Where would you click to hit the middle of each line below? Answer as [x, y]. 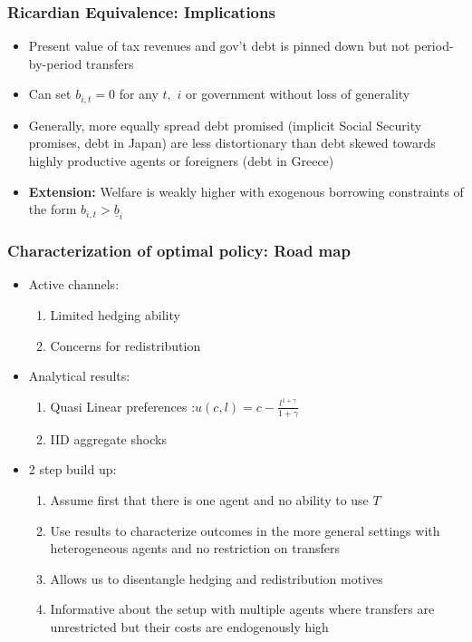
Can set [50, 94]
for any [139, 94]
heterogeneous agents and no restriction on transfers [195, 548]
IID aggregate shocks [108, 438]
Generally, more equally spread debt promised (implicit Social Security [225, 125]
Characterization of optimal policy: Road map [179, 251]
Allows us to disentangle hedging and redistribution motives [217, 578]
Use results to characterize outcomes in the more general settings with [245, 530]
